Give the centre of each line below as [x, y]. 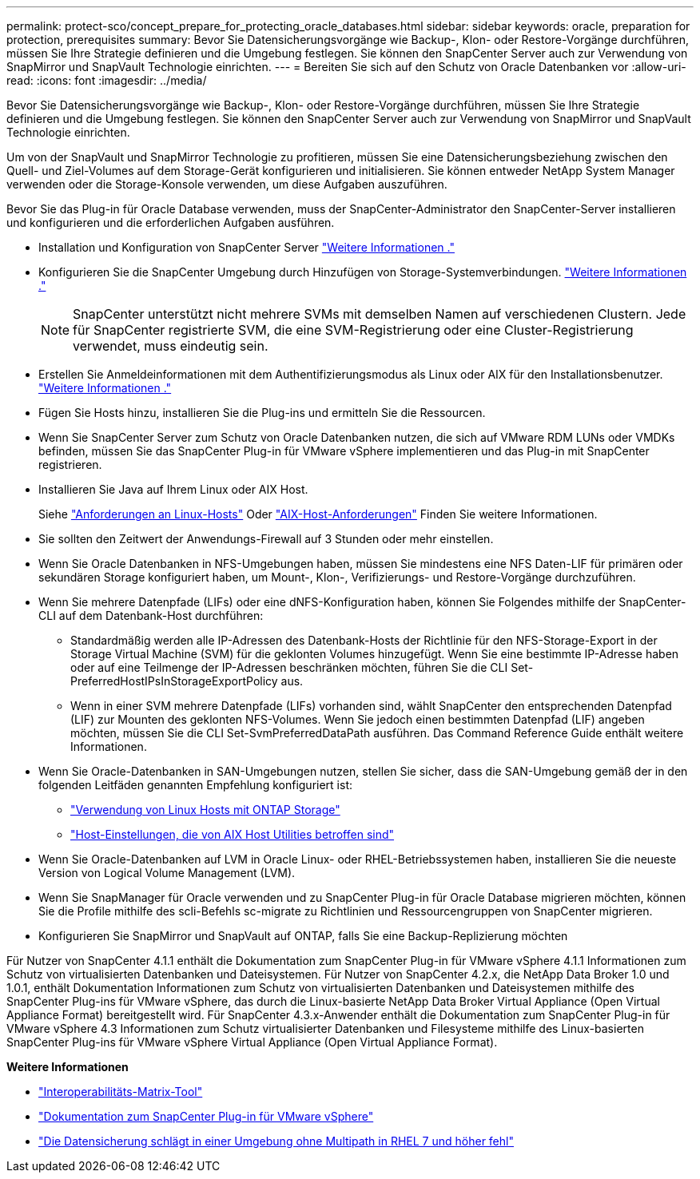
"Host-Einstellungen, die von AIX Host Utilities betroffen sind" [233, 834]
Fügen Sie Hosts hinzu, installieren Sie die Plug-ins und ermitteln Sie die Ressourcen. [262, 413]
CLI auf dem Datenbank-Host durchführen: [151, 615]
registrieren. [70, 464]
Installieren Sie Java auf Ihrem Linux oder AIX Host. [173, 489]
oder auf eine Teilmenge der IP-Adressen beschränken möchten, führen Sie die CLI [289, 667]
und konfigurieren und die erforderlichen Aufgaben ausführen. [171, 222]
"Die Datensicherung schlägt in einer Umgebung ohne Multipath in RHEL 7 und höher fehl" [276, 1141]
